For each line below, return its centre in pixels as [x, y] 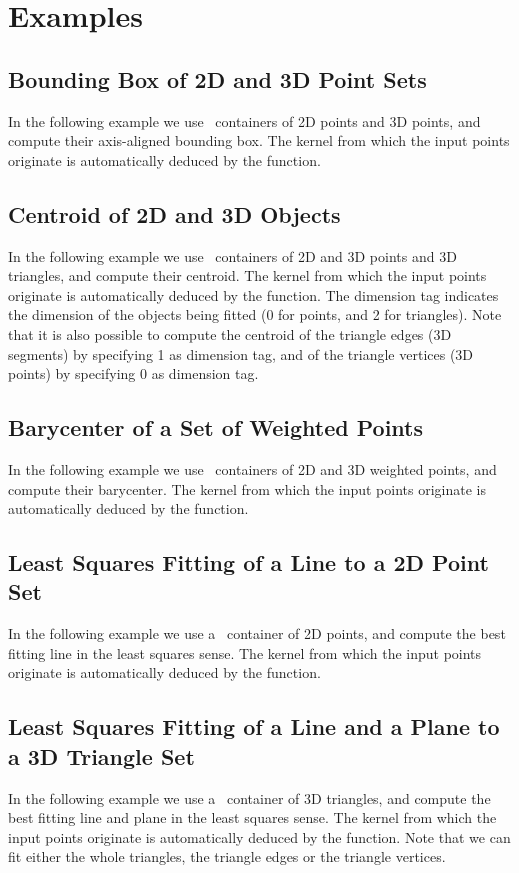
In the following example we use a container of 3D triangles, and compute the [249, 797]
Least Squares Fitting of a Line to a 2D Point [248, 562]
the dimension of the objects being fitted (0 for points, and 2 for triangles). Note [255, 314]
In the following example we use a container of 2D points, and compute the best [257, 633]
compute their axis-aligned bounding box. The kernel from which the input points [259, 140]
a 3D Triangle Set [101, 755]
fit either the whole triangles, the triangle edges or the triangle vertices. [227, 856]
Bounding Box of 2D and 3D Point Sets [217, 78]
